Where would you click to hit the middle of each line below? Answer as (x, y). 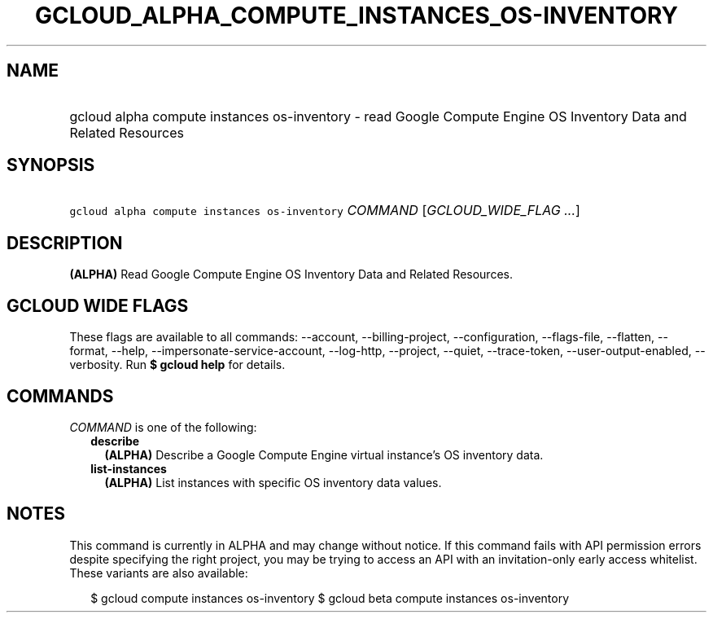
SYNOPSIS (51, 165)
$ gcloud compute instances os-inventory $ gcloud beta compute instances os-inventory (330, 598)
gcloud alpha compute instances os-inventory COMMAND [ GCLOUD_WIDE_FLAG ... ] (325, 211)
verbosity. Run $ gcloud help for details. (177, 365)
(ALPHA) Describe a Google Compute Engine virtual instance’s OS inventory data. (324, 454)
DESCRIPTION (65, 243)
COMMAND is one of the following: (163, 427)
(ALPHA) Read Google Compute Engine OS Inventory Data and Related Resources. (291, 274)
